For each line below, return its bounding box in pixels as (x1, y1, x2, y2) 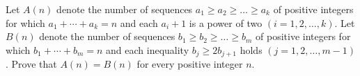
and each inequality (106, 42, 189, 57)
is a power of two (189, 15, 263, 30)
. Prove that (6, 57, 57, 71)
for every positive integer (136, 57, 243, 71)
